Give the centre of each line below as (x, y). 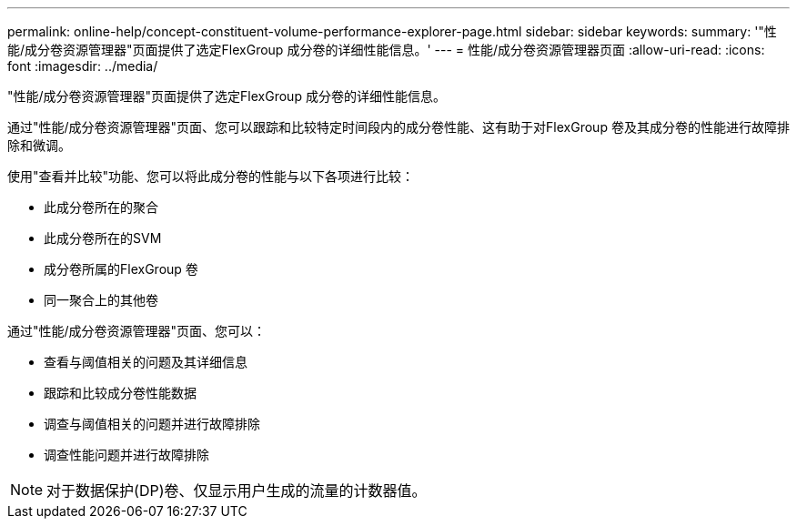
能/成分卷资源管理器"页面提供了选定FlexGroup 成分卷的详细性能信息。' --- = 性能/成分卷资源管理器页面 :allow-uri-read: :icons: (386, 50)
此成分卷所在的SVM (103, 238)
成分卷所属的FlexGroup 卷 (121, 269)
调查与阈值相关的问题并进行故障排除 (152, 424)
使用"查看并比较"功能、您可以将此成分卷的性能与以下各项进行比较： (211, 176)
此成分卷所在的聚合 (101, 207)
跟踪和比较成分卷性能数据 (120, 393)
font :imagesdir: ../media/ (83, 66)
